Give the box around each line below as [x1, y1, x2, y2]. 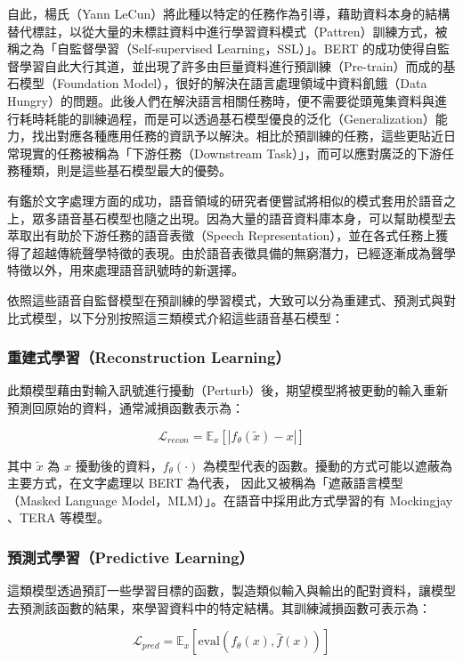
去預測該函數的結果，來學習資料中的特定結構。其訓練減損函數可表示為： [7, 598, 431, 617]
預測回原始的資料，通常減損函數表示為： [7, 398, 244, 416]
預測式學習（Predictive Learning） [7, 545, 254, 568]
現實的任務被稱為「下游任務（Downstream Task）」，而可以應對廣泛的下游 [19, 143, 443, 162]
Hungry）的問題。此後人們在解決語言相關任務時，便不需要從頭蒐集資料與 [7, 91, 435, 109]
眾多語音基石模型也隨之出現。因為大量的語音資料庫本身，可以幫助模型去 [31, 208, 456, 227]
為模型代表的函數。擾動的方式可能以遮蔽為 [203, 456, 453, 474]
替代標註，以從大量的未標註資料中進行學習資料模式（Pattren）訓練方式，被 [7, 21, 448, 40]
